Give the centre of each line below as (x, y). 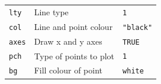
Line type (51, 11)
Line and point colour (73, 26)
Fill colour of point (68, 70)
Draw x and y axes (68, 41)
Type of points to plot (74, 56)
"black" (138, 27)
